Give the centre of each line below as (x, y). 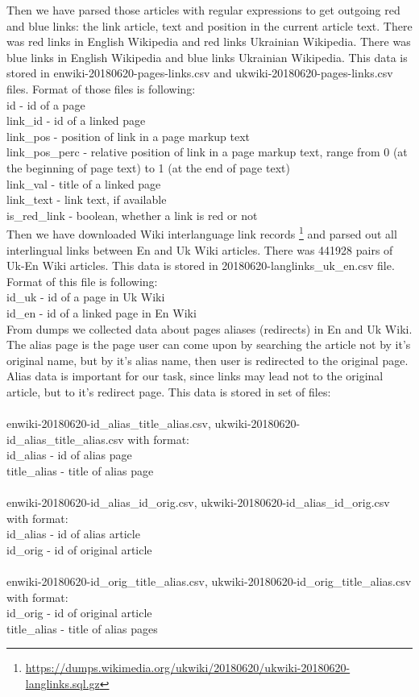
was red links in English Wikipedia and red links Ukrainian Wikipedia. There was (209, 41)
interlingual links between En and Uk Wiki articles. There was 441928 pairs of (200, 249)
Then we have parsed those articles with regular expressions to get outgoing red (203, 10)
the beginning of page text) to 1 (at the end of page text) (148, 167)
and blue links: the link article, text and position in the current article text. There (209, 25)
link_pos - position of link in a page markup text (129, 136)
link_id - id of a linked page (76, 120)
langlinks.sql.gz (62, 683)
